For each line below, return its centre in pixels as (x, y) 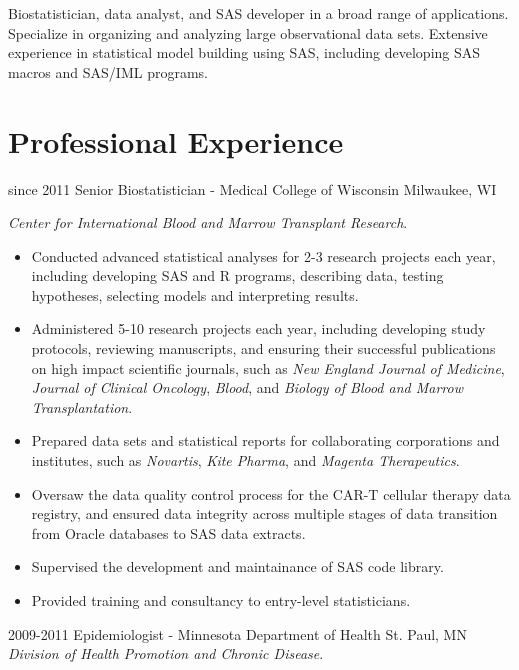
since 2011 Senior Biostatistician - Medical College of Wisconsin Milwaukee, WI (252, 188)
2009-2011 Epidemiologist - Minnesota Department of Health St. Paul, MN (237, 633)
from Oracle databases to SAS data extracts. (168, 532)
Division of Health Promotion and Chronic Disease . (166, 653)
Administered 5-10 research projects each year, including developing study (258, 328)
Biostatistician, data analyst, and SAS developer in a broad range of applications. (258, 13)
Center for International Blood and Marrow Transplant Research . (208, 222)
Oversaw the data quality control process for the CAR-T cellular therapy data (271, 493)
